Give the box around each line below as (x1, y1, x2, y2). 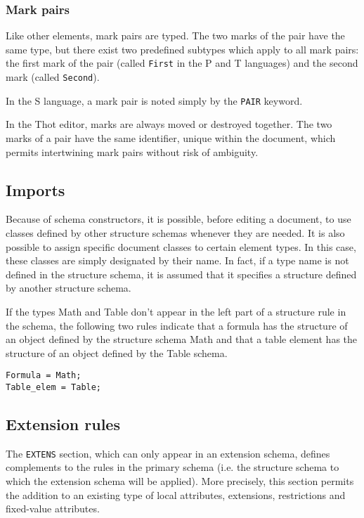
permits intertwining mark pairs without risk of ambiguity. (6, 144, 259, 159)
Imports (6, 179, 65, 200)
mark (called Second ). (6, 70, 100, 84)
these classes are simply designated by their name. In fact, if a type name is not (6, 253, 349, 268)
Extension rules (6, 413, 120, 434)
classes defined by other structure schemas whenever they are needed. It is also (6, 225, 345, 240)
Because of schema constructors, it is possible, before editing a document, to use (6, 212, 351, 226)
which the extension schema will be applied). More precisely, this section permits (6, 474, 354, 488)
